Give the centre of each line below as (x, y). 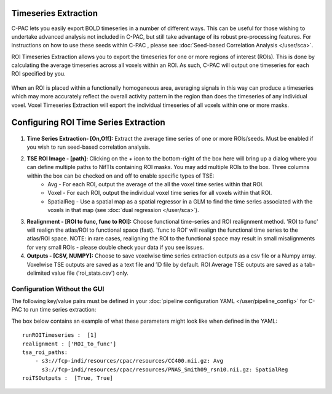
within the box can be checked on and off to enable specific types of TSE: (121, 176)
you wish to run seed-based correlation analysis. (89, 147)
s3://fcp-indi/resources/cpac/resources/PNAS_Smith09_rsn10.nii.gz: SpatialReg (165, 369)
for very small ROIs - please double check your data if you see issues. (115, 247)
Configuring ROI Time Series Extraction (88, 123)
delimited (38, 273)
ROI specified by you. (38, 74)
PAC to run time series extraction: (54, 310)
